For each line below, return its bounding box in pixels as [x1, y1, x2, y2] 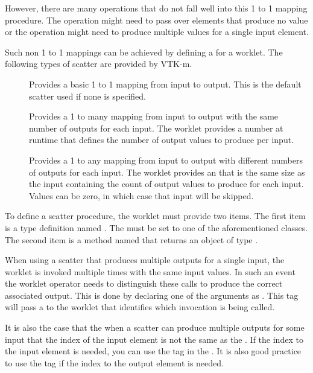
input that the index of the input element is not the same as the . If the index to [5, 333, 303, 345]
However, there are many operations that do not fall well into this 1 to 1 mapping [5, 2, 308, 14]
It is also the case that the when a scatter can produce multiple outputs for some [5, 321, 305, 334]
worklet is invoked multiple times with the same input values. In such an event [5, 265, 296, 278]
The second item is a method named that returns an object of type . [5, 233, 258, 246]
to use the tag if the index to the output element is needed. [5, 356, 224, 369]
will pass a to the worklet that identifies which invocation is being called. [5, 301, 275, 313]
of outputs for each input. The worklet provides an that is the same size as [29, 165, 305, 178]
